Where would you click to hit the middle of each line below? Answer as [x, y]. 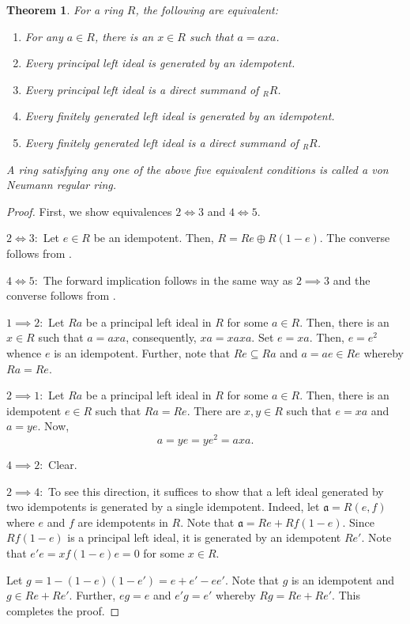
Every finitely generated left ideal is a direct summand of [162, 142]
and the [352, 280]
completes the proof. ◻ [63, 610]
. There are [214, 410]
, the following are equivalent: [207, 9]
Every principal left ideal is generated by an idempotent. [160, 63]
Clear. [63, 464]
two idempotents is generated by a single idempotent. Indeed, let [163, 507]
